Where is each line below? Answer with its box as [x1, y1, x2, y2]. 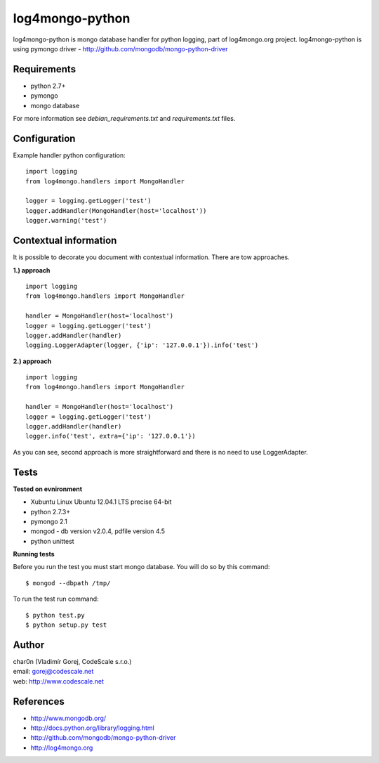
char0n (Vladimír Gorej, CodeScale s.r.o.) [13, 657, 132, 665]
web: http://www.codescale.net [13, 677, 105, 685]
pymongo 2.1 [30, 517, 68, 526]
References [13, 696, 65, 707]
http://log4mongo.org [30, 743, 93, 752]
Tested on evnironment [13, 485, 83, 493]
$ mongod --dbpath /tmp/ [25, 579, 111, 587]
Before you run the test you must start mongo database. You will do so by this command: [13, 563, 270, 571]
